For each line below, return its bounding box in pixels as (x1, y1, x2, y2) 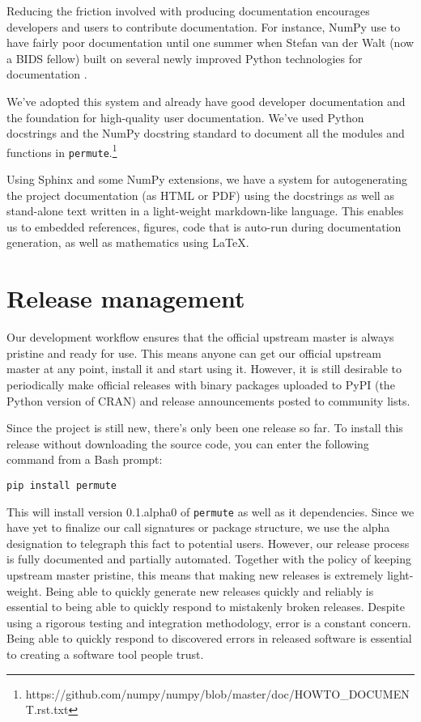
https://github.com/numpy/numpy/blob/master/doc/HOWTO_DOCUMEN (25, 685, 410, 702)
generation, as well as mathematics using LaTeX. (6, 234, 249, 251)
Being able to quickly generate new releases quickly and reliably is (45, 582, 374, 599)
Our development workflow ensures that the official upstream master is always (6, 329, 394, 346)
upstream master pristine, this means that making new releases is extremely (6, 567, 384, 583)
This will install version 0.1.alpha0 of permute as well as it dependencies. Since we (6, 503, 415, 520)
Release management (6, 282, 245, 315)
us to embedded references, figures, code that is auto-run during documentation (6, 218, 402, 235)
